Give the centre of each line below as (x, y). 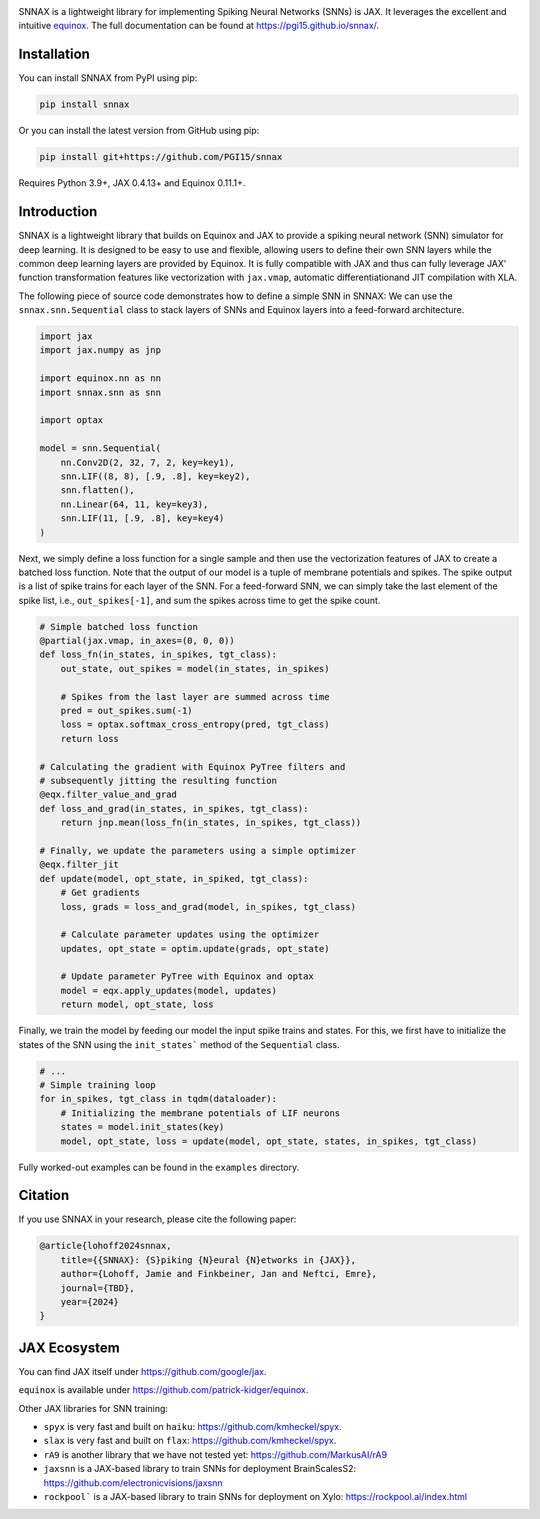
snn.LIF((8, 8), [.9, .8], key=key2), (155, 476)
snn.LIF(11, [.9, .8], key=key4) (142, 518)
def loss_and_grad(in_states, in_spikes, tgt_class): (174, 808)
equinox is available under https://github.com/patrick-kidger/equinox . (163, 1390)
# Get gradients (100, 893)
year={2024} (90, 1301)
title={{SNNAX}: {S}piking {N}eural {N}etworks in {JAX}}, (208, 1259)
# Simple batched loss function (119, 626)
